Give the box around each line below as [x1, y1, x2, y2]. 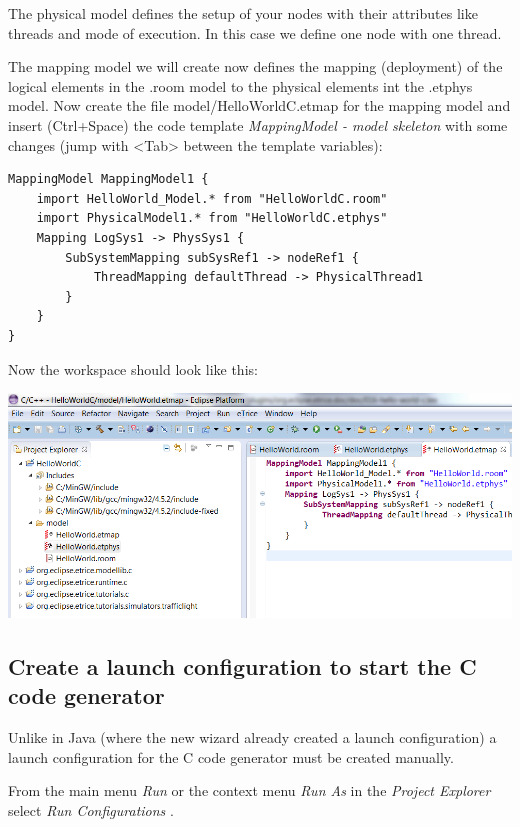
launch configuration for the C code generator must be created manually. [8, 746, 454, 767]
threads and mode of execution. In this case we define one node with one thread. [8, 22, 502, 43]
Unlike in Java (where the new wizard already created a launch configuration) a [8, 727, 497, 748]
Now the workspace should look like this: [8, 358, 258, 379]
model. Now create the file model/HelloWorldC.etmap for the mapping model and [8, 95, 511, 116]
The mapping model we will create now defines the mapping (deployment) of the [8, 56, 503, 77]
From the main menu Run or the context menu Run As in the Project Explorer [8, 780, 491, 801]
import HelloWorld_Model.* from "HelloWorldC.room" [36, 191, 388, 206]
